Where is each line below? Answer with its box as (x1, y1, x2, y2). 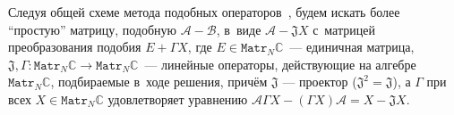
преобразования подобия (8, 37, 141, 56)
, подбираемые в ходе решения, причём (50, 72, 268, 91)
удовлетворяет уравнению (107, 89, 248, 108)
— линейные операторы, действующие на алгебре (144, 54, 416, 73)
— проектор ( (282, 72, 357, 91)
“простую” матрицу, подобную (8, 20, 177, 38)
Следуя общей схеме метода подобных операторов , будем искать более (8, 3, 400, 21)
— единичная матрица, (289, 37, 415, 56)
